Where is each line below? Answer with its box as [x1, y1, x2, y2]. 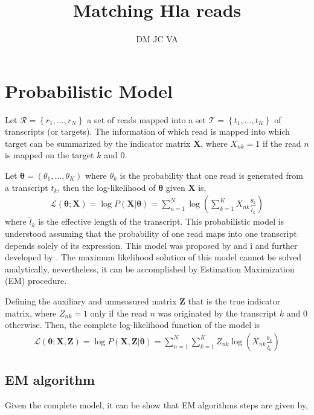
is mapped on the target [5, 149, 94, 161]
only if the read [90, 306, 147, 319]
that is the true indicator [188, 295, 281, 307]
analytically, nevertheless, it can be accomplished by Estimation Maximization [5, 262, 295, 275]
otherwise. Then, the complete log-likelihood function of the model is [5, 318, 260, 331]
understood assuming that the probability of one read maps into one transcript [5, 227, 297, 240]
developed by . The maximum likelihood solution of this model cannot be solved [5, 251, 302, 263]
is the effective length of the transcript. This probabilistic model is [38, 215, 284, 228]
